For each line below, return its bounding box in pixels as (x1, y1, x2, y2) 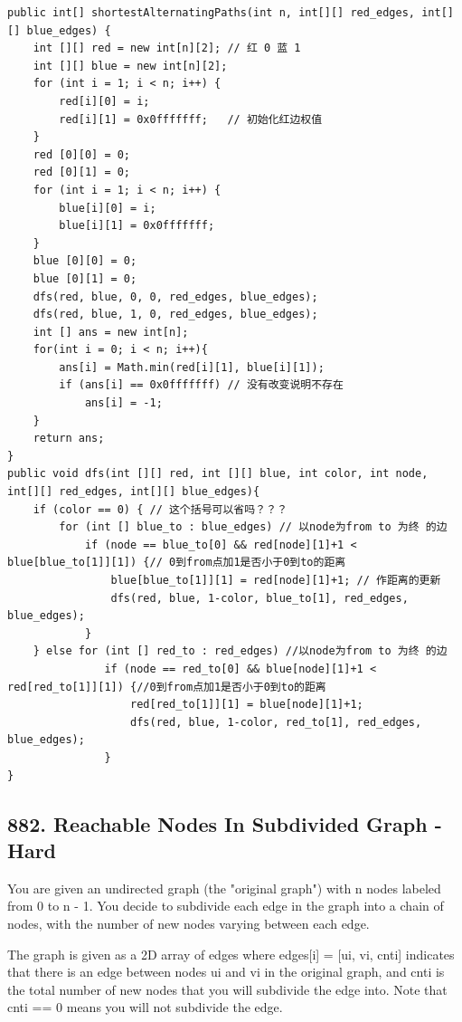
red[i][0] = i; (59, 94, 150, 108)
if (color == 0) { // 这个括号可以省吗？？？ (33, 502, 288, 516)
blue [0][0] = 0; (33, 254, 137, 268)
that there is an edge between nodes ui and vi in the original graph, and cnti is (7, 962, 445, 981)
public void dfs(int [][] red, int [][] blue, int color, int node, (7, 467, 429, 481)
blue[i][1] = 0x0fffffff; (59, 219, 215, 233)
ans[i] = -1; (84, 396, 163, 410)
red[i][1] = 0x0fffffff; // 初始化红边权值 (59, 112, 323, 126)
